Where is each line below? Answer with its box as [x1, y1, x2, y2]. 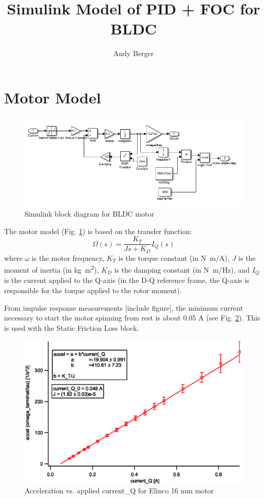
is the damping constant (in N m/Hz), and [114, 264, 250, 275]
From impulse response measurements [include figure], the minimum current [4, 302, 243, 313]
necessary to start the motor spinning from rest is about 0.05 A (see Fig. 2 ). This [4, 312, 260, 323]
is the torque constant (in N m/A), [118, 252, 230, 263]
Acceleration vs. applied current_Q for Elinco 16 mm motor [25, 485, 214, 496]
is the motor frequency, [31, 252, 104, 263]
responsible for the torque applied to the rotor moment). [4, 284, 182, 295]
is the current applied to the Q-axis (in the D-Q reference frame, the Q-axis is [4, 275, 250, 286]
